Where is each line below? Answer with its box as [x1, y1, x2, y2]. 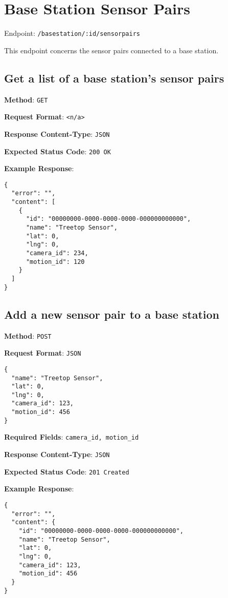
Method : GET [4, 94, 48, 105]
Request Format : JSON [4, 347, 81, 358]
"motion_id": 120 [26, 258, 85, 265]
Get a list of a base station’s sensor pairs [4, 70, 224, 86]
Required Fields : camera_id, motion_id [4, 431, 139, 442]
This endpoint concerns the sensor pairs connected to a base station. [4, 45, 219, 55]
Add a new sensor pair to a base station [4, 306, 220, 322]
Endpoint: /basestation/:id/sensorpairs [4, 28, 141, 38]
